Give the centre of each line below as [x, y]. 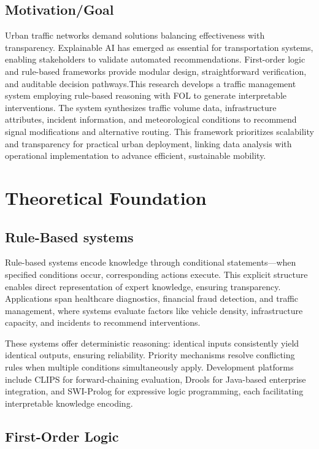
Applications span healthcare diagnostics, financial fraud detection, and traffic [152, 298]
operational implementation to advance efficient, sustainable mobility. [136, 155]
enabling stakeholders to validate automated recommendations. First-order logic [155, 59]
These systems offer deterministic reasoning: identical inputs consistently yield [152, 343]
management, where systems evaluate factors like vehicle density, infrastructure [154, 310]
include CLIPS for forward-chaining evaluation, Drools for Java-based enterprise [156, 379]
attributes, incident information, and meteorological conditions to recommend [151, 119]
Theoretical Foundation [106, 197]
